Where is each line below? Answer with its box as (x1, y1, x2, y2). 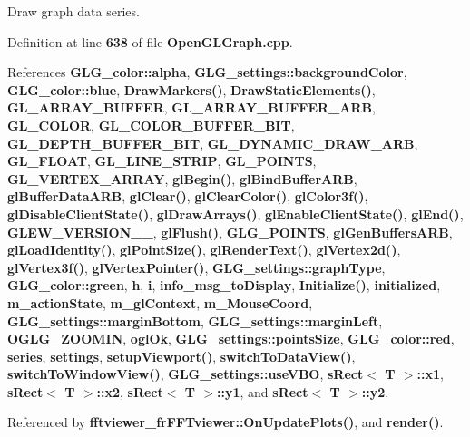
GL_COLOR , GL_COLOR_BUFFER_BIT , (7, 115, 295, 134)
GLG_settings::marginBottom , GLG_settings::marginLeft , (7, 311, 383, 330)
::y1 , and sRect (217, 382, 308, 401)
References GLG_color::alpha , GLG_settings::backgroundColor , (7, 63, 407, 82)
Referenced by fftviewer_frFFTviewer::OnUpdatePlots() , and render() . (7, 413, 444, 432)
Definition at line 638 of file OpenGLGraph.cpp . (7, 32, 293, 51)
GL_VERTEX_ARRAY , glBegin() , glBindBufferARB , (7, 169, 357, 188)
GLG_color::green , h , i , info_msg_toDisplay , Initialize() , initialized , (7, 276, 441, 295)
